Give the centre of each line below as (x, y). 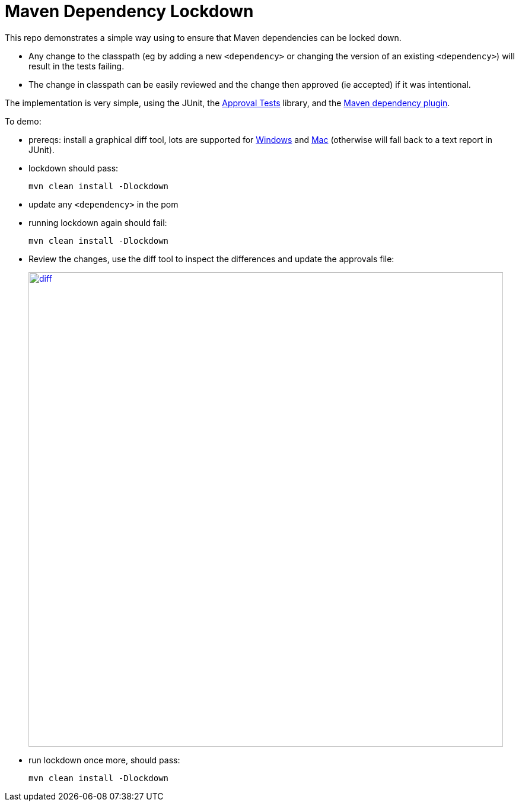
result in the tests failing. (77, 66)
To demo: (23, 121)
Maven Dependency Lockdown (129, 11)
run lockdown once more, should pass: (104, 760)
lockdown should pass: (74, 168)
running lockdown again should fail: (98, 222)
